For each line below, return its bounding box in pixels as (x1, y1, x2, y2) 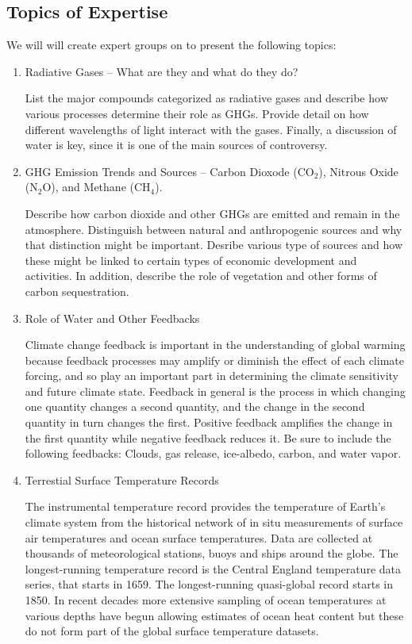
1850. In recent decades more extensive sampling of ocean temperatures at (25, 592, 387, 608)
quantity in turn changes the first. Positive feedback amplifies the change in (25, 414, 393, 431)
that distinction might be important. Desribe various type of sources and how (25, 236, 402, 253)
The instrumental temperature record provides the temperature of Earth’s (25, 498, 386, 515)
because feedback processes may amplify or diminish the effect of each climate (25, 351, 404, 368)
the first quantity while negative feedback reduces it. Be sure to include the (25, 429, 391, 446)
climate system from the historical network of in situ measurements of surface (25, 514, 403, 531)
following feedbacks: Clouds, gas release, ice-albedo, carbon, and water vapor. (25, 445, 402, 462)
